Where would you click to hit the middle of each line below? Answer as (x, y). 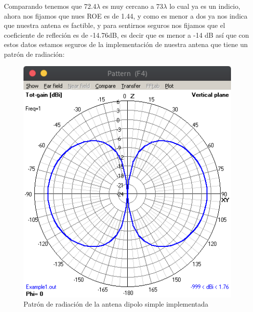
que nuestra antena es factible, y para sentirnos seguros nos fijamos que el (115, 25)
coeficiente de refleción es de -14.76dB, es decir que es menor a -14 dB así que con (126, 35)
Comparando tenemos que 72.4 (50, 6)
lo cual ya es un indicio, (205, 6)
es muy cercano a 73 (133, 6)
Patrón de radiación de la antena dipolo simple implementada (116, 304)
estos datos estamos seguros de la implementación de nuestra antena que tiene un (126, 44)
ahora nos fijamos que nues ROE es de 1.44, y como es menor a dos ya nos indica (126, 15)
